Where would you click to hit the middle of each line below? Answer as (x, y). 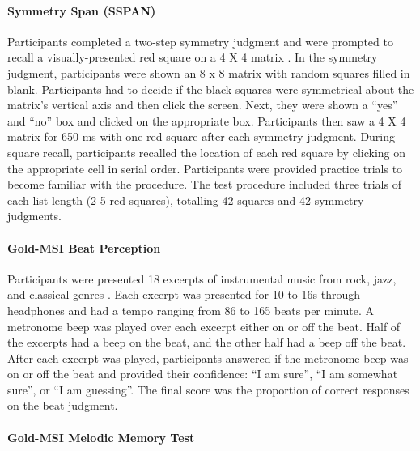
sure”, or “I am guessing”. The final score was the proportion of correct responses (208, 389)
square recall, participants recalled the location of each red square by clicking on (207, 152)
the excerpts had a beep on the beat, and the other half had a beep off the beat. (207, 342)
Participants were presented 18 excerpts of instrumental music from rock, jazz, (202, 278)
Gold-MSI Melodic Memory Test (101, 437)
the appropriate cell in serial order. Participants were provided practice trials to (205, 168)
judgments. (34, 216)
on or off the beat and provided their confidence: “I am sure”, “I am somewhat (203, 374)
